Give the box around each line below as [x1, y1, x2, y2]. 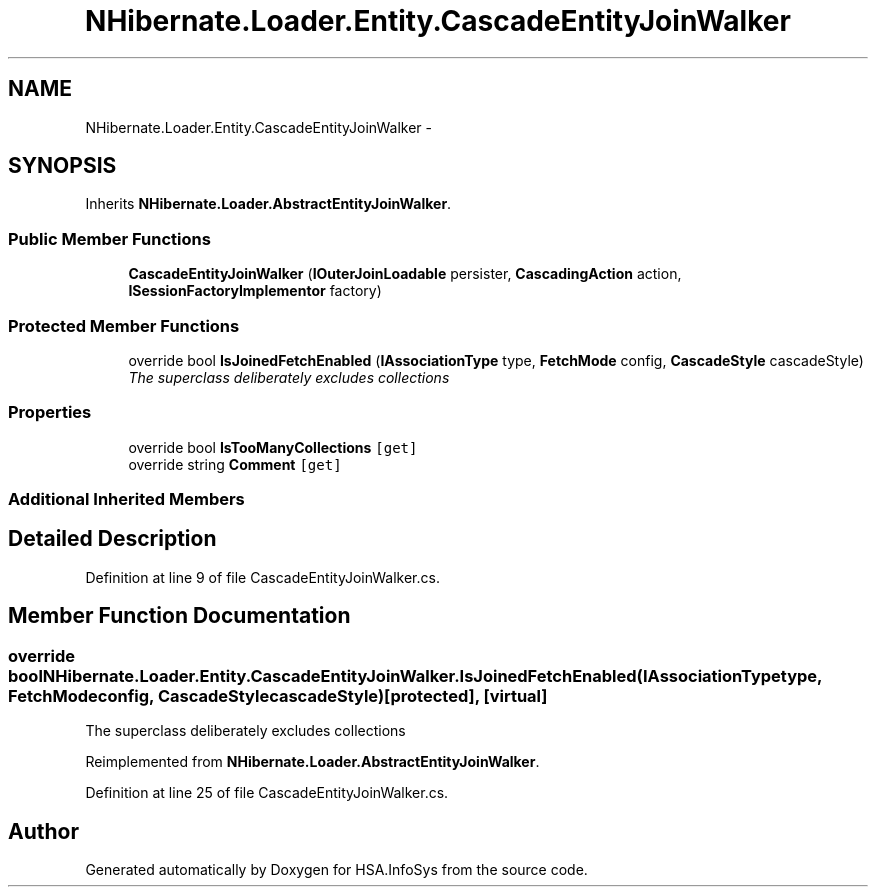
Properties [8, 402, 92, 423]
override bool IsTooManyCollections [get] [128, 438, 418, 456]
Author [8, 818, 79, 844]
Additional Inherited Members [8, 489, 245, 510]
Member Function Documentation [8, 603, 351, 629]
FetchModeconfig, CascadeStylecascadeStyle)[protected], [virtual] [8, 685, 548, 706]
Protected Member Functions [8, 315, 240, 336]
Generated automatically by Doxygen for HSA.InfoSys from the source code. [85, 860, 588, 878]
